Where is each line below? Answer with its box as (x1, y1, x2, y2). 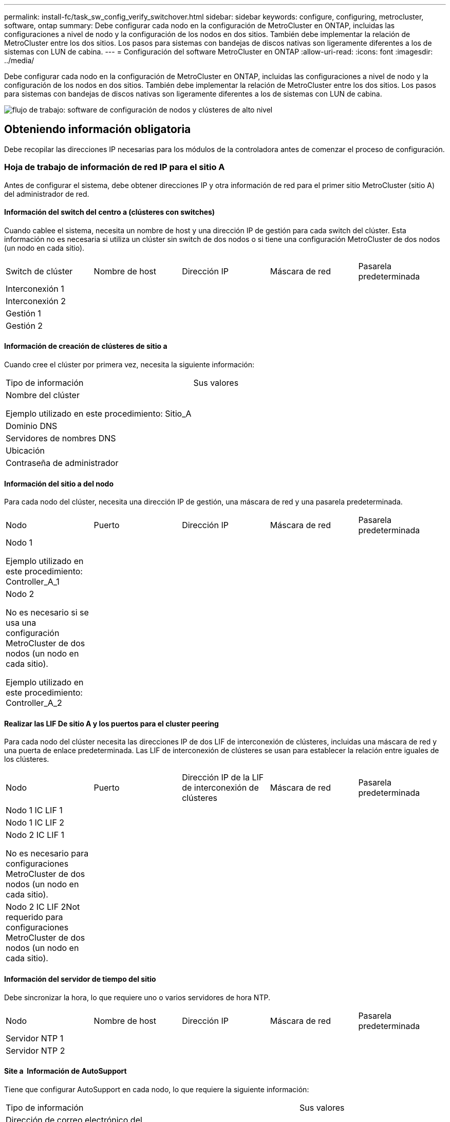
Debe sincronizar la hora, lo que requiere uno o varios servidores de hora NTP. (4, 993, 270, 1002)
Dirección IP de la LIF (182, 772, 264, 783)
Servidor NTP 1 (6, 1033, 64, 1043)
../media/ (4, 56, 34, 65)
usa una (6, 618, 36, 628)
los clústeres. (4, 755, 49, 764)
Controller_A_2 (6, 698, 62, 708)
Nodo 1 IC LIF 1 (6, 805, 63, 816)
